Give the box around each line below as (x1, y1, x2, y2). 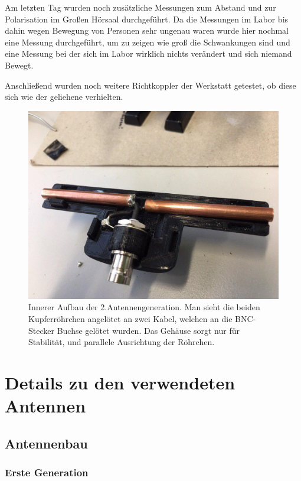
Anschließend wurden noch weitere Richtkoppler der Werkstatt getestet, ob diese (5, 79, 296, 91)
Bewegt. (5, 58, 34, 71)
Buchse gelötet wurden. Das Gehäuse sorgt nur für (57, 324, 240, 336)
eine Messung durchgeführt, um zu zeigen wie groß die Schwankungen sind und (5, 35, 290, 48)
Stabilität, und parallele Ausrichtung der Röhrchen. (28, 336, 215, 348)
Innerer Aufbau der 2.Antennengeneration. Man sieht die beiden (28, 301, 260, 313)
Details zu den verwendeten (5, 370, 235, 394)
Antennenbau (5, 434, 88, 452)
